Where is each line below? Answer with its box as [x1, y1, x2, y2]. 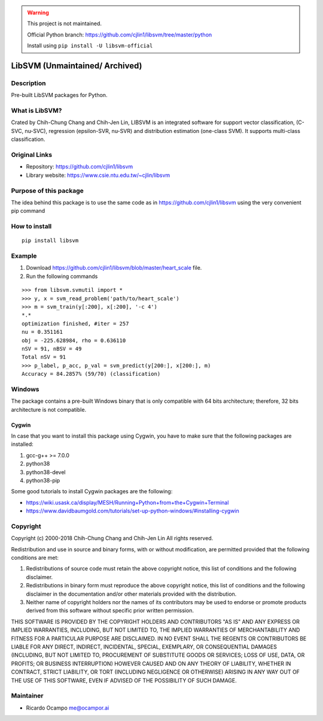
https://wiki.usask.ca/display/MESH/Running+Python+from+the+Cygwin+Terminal [26, 499, 229, 506]
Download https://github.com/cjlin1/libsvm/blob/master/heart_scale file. [26, 264, 202, 271]
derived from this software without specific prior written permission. [26, 607, 194, 614]
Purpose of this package [11, 186, 84, 195]
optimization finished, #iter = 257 [22, 320, 129, 327]
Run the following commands [26, 273, 98, 280]
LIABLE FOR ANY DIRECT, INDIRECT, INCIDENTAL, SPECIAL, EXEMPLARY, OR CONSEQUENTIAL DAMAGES [11, 643, 278, 650]
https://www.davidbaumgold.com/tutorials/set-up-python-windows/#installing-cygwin [26, 507, 239, 515]
